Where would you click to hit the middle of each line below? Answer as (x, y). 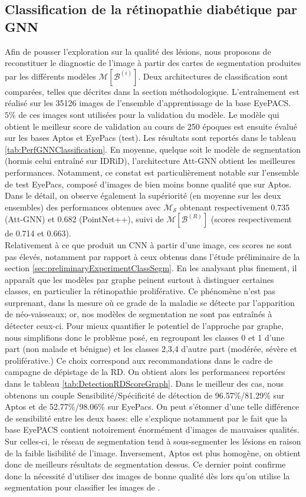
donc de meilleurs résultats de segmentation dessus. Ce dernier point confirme (145, 464)
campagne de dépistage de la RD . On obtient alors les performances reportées (145, 372)
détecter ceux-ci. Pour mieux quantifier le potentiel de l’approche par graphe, (144, 326)
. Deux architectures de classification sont (213, 76)
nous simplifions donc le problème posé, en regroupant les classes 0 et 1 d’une (145, 337)
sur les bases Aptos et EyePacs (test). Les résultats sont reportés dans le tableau (150, 138)
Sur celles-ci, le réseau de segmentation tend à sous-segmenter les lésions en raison (153, 441)
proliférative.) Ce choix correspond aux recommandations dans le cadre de (139, 360)
